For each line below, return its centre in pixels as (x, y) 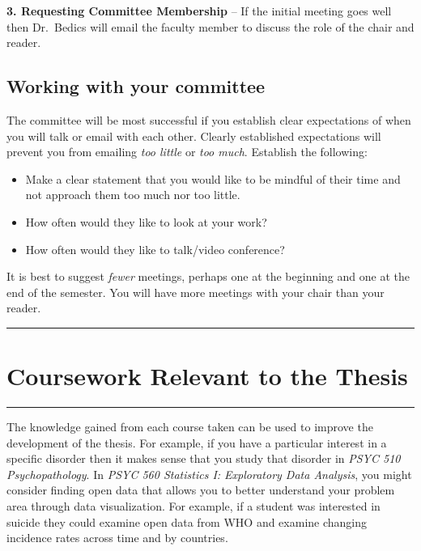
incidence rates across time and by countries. (117, 538)
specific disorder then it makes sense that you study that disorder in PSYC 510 (204, 458)
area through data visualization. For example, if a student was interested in (193, 506)
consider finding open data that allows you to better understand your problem (201, 490)
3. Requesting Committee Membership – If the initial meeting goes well (199, 11)
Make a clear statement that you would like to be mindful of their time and (213, 178)
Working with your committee (136, 86)
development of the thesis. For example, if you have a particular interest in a (197, 442)
